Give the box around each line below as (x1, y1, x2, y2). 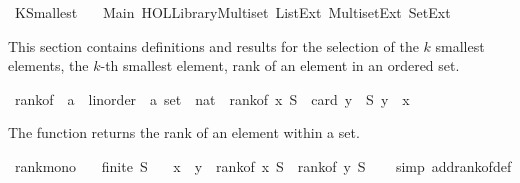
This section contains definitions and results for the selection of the (8, 35, 419, 56)
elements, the (8, 55, 89, 76)
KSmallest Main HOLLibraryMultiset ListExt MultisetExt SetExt (14, 2, 451, 22)
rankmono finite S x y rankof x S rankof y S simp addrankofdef (14, 155, 512, 176)
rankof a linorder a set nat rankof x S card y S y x (14, 88, 410, 109)
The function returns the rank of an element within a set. (8, 122, 360, 143)
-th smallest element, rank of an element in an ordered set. (100, 55, 460, 76)
